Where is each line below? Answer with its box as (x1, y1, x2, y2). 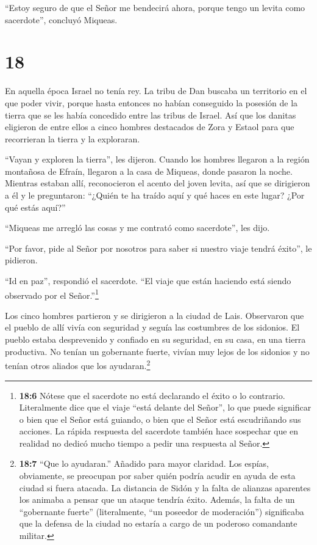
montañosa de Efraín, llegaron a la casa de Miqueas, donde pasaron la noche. (5, 164, 293, 177)
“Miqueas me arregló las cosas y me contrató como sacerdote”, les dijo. (5, 221, 270, 234)
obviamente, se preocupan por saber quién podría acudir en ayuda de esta (19, 469, 296, 482)
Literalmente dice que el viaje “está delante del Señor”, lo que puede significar (19, 401, 312, 414)
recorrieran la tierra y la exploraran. (5, 132, 140, 145)
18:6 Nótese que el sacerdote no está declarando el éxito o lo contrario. (19, 389, 285, 401)
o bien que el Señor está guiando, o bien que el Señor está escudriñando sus (19, 412, 301, 425)
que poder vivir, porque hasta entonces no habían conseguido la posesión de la (5, 96, 298, 109)
